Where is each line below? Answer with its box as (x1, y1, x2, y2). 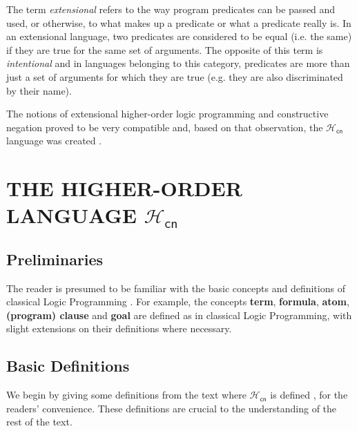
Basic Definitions (6, 355, 130, 376)
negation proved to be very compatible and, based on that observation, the (6, 119, 323, 134)
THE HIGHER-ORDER (6, 174, 242, 202)
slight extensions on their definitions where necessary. (6, 321, 232, 336)
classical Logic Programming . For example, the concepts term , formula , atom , (6, 294, 349, 309)
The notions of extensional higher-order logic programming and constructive (6, 106, 329, 121)
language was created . (6, 133, 102, 148)
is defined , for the (270, 387, 348, 402)
